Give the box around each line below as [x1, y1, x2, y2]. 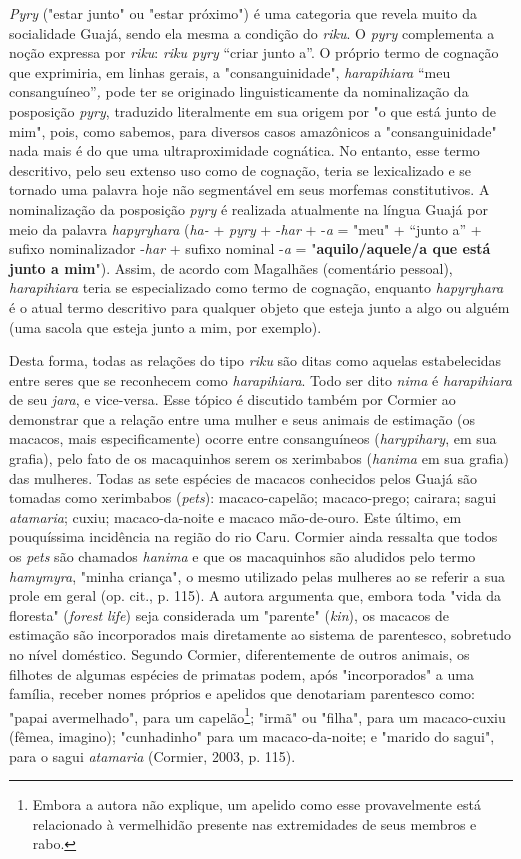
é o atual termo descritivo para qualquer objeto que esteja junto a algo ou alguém [9, 296, 510, 317]
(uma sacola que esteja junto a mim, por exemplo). [9, 316, 322, 337]
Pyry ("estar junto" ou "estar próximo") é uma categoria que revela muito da [9, 3, 477, 23]
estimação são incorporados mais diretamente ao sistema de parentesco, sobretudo [9, 624, 512, 645]
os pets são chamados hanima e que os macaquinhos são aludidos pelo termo [9, 546, 476, 567]
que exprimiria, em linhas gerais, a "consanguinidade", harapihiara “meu [9, 61, 451, 82]
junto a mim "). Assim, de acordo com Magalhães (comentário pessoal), [9, 257, 453, 278]
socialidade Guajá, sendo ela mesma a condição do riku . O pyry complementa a [9, 22, 495, 43]
